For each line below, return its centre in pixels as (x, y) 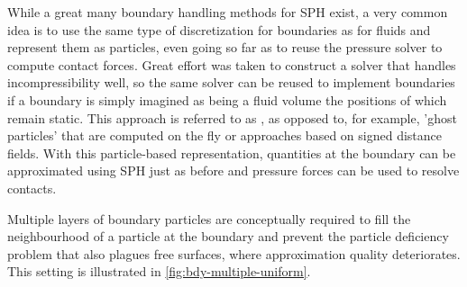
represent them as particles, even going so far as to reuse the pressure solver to (225, 47)
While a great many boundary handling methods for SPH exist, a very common (228, 12)
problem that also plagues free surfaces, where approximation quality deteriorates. (234, 253)
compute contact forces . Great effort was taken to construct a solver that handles (232, 64)
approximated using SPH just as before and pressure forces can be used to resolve (233, 170)
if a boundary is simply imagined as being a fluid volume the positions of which (227, 99)
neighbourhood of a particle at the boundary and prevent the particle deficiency (228, 236)
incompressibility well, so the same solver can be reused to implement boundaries (231, 82)
